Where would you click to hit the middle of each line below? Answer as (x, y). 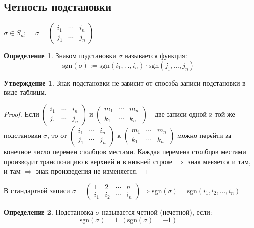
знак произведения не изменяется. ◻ (91, 171)
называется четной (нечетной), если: (157, 211)
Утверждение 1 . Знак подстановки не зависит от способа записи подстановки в (125, 82)
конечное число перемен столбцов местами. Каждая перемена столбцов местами (125, 151)
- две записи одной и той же (192, 114)
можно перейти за (205, 135)
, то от (57, 135)
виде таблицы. (25, 92)
